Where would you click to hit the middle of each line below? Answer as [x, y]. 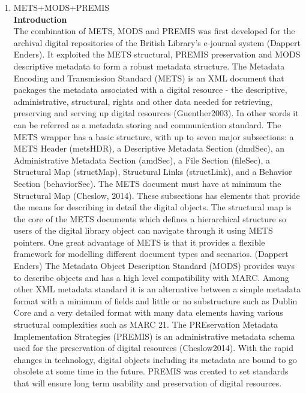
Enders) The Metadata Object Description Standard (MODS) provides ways [154, 266]
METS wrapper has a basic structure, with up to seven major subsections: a [154, 136]
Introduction [40, 19]
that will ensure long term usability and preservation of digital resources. [148, 383]
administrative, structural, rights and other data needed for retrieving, [143, 101]
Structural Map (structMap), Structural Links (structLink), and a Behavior [153, 172]
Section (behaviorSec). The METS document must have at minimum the [147, 183]
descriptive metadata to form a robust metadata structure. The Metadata [149, 66]
